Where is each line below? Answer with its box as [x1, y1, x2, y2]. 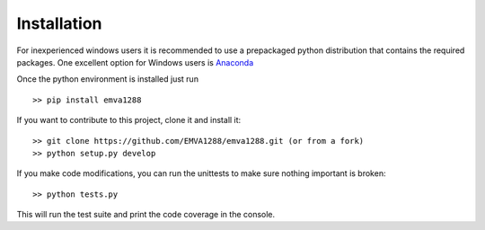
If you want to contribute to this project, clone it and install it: [16, 115, 242, 126]
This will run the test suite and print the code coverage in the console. [16, 209, 276, 220]
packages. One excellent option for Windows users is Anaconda [16, 57, 254, 67]
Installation [16, 13, 102, 33]
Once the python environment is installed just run [16, 74, 199, 84]
